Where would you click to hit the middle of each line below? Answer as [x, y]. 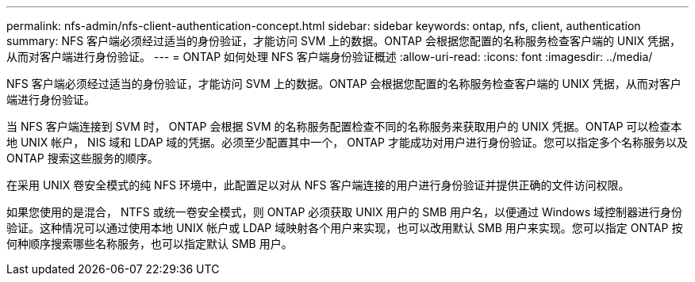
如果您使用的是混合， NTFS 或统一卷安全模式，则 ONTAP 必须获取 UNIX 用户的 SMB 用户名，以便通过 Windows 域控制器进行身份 [344, 212]
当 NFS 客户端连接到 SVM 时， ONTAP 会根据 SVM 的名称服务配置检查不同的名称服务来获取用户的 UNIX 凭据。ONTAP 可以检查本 [344, 126]
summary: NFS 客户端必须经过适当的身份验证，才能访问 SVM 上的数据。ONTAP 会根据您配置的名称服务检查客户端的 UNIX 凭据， [344, 41]
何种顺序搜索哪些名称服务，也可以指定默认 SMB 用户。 [150, 244]
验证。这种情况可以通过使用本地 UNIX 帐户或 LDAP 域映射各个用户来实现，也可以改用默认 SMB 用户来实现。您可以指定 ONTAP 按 [345, 228]
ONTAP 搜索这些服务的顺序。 [83, 158]
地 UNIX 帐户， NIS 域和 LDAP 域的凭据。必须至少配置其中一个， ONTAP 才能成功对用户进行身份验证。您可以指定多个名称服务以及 [347, 142]
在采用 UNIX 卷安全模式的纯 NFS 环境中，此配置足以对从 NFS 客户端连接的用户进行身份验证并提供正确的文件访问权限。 [318, 185]
